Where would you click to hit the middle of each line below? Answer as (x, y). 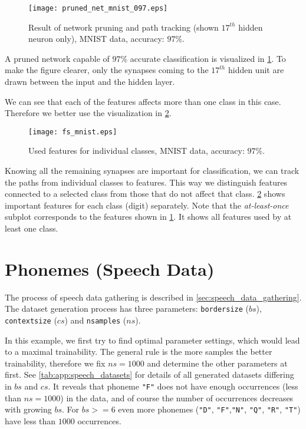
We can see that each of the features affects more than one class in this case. (143, 101)
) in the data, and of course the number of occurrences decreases (177, 397)
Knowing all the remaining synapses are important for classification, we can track (152, 171)
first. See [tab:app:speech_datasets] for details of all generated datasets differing (149, 374)
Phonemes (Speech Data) (110, 268)
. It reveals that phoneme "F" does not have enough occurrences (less (173, 386)
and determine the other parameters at (217, 363)
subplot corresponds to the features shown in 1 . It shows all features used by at (148, 217)
